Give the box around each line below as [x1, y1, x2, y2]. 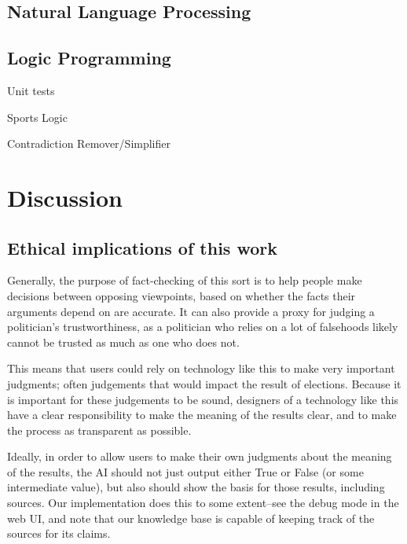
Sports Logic [7, 108, 68, 125]
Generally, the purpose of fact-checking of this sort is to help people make [7, 272, 362, 289]
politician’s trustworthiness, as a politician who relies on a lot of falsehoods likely [7, 318, 398, 335]
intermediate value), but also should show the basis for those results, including [7, 479, 385, 495]
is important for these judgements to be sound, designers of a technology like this [7, 391, 399, 407]
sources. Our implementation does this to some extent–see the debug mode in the [7, 494, 399, 511]
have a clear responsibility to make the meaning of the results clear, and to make [7, 406, 397, 423]
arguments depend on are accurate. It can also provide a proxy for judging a [7, 303, 375, 319]
